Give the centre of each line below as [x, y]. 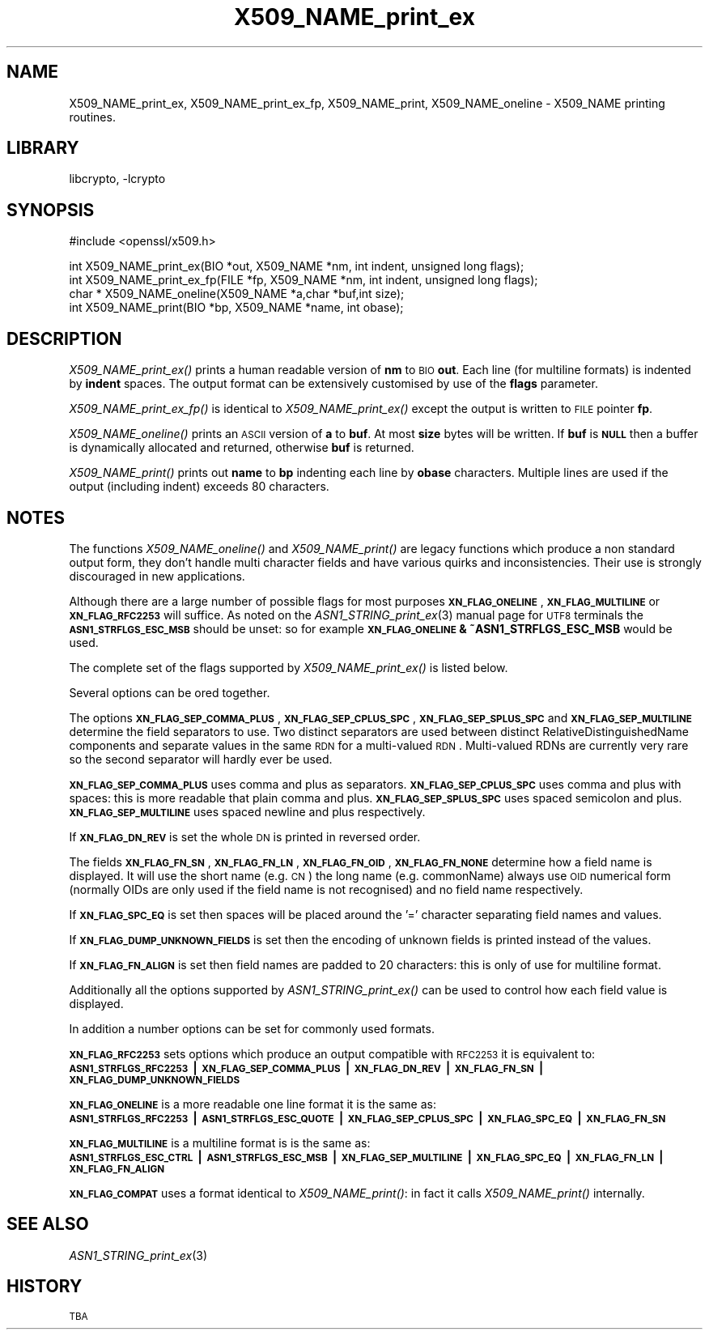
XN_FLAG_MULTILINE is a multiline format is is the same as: [220, 1142]
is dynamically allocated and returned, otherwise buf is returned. [242, 448]
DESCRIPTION [64, 338]
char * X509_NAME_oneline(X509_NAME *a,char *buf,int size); [237, 294]
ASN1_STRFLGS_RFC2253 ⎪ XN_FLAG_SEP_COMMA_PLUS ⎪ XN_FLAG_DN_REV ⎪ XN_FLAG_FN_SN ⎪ [307, 1067]
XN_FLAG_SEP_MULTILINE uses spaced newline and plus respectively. [247, 811]
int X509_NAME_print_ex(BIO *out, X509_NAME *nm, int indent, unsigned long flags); [297, 266]
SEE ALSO [48, 1224]
